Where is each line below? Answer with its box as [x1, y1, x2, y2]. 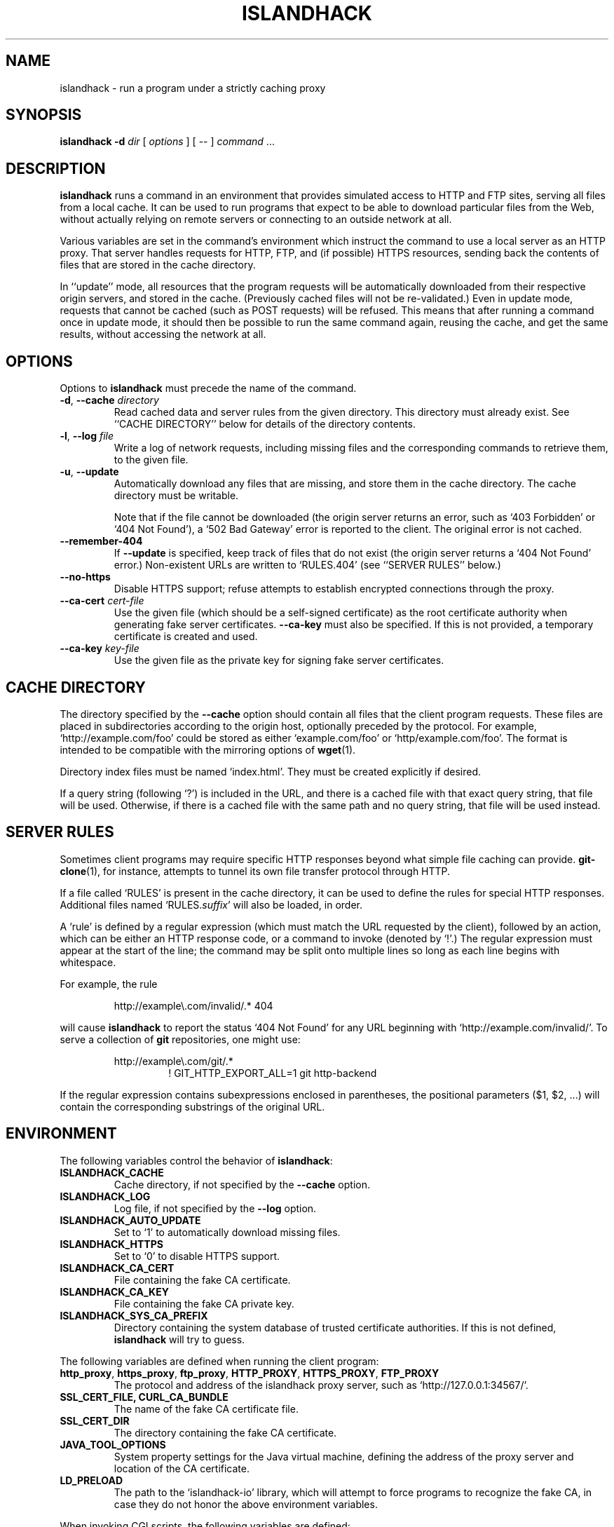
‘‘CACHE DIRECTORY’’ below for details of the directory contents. [114, 418, 416, 430]
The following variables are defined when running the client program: [60, 1355, 379, 1367]
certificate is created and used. [114, 630, 258, 643]
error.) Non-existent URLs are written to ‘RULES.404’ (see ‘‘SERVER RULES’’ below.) [114, 559, 501, 571]
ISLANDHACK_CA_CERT [60, 1261, 175, 1274]
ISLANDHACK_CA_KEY [60, 1285, 169, 1298]
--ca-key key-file [60, 642, 139, 655]
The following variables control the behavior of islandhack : [60, 1154, 333, 1167]
